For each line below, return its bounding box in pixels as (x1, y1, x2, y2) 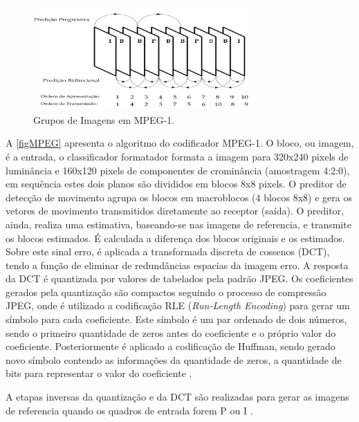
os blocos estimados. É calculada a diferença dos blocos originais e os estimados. (6, 230, 345, 245)
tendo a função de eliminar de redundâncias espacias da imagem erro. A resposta (6, 257, 349, 272)
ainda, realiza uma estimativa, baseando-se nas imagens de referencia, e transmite (6, 217, 351, 231)
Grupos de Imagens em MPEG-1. (33, 112, 175, 127)
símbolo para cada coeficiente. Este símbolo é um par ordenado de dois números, (6, 312, 347, 327)
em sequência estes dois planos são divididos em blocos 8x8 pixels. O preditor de (6, 176, 347, 191)
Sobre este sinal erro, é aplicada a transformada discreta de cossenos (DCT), (6, 244, 330, 259)
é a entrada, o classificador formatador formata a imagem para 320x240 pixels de (6, 149, 349, 163)
